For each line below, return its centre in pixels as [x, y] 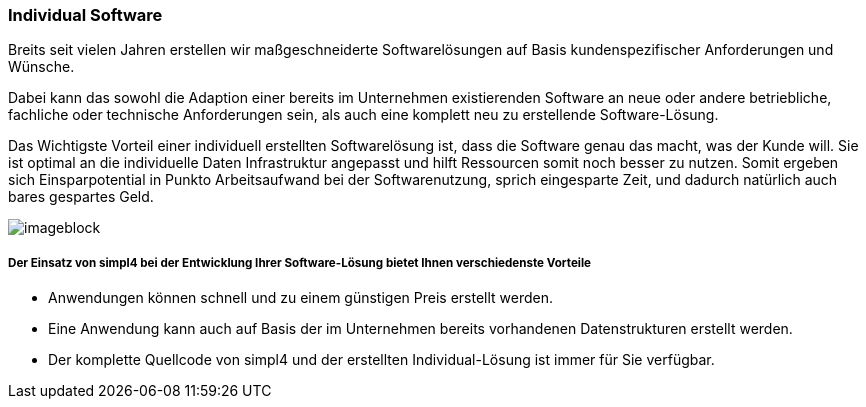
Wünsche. [41, 67]
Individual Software [85, 15]
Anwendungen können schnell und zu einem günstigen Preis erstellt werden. [301, 298]
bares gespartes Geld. [81, 197]
